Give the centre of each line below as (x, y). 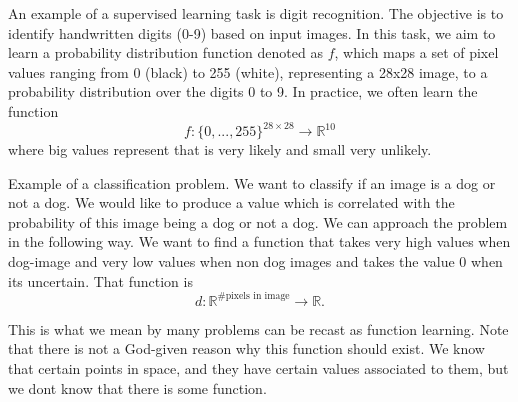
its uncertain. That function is (100, 280)
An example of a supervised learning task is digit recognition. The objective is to (256, 13)
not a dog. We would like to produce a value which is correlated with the (231, 202)
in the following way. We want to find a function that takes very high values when (259, 241)
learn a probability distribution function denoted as (165, 52)
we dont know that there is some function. (137, 387)
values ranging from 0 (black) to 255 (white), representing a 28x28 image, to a (248, 71)
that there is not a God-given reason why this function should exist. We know (246, 348)
